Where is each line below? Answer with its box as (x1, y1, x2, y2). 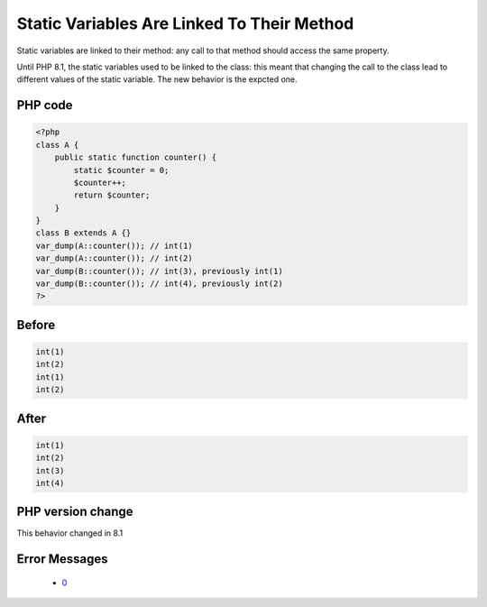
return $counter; (73, 190, 151, 200)
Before (16, 317, 56, 333)
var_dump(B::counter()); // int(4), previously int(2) (35, 279, 283, 289)
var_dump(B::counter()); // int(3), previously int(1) (35, 266, 283, 276)
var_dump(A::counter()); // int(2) (35, 253, 193, 263)
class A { (35, 140, 79, 150)
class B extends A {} (35, 228, 132, 238)
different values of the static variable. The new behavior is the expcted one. (16, 74, 298, 85)
